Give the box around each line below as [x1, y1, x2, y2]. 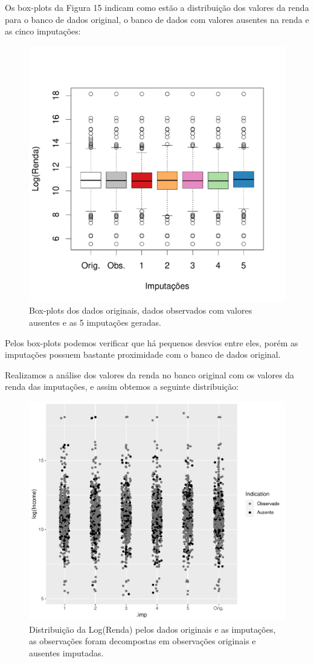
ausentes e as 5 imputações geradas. [29, 315, 161, 328]
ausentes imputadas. [29, 646, 104, 659]
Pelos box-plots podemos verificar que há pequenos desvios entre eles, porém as [5, 336, 298, 349]
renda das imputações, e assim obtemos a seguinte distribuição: [5, 380, 239, 393]
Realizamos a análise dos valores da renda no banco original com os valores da [5, 368, 295, 381]
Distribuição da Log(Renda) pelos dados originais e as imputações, [29, 623, 276, 635]
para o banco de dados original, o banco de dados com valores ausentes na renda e [5, 13, 309, 25]
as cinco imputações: [5, 25, 81, 37]
